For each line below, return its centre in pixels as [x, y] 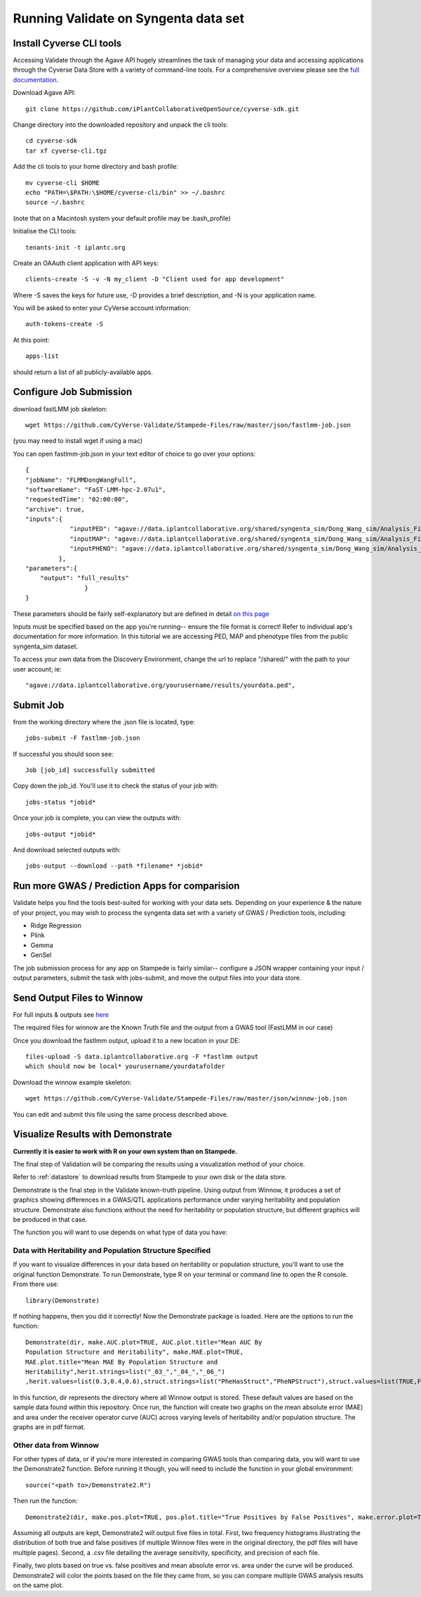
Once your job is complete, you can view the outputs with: [97, 818]
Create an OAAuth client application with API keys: [86, 263]
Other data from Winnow [56, 1445]
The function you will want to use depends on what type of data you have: [120, 1232]
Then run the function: [45, 1501]
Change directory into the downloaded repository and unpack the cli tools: [120, 125]
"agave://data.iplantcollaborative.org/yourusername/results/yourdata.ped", [161, 685]
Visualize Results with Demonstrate [93, 1135]
